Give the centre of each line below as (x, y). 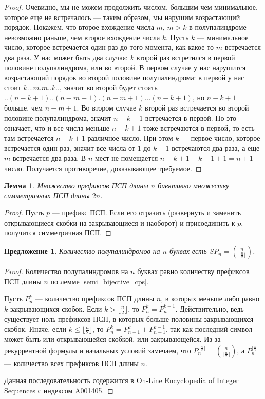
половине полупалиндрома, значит (58, 117)
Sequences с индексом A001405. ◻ (59, 390)
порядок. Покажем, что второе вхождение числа (79, 27)
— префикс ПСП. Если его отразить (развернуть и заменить (147, 213)
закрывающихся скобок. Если (56, 308)
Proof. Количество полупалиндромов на (66, 271)
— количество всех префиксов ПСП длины (71, 363)
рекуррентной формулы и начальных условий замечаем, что (98, 350)
